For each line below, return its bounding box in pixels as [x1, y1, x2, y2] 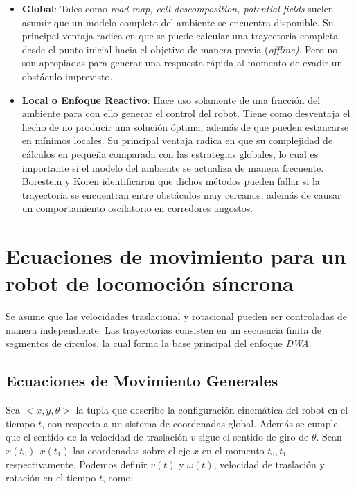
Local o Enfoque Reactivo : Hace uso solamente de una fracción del [21, 92, 321, 107]
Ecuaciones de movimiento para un [6, 242, 346, 270]
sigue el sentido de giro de [198, 429, 309, 444]
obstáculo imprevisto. [21, 69, 113, 83]
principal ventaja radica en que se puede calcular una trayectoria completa [21, 28, 339, 43]
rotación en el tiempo [6, 470, 96, 485]
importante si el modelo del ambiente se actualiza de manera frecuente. [21, 160, 324, 175]
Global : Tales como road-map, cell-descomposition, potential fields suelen [21, 1, 334, 15]
